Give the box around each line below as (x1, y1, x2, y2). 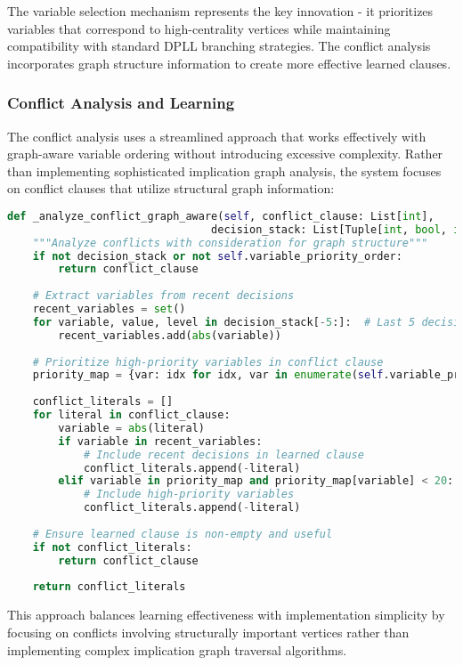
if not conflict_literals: (32, 540, 192, 554)
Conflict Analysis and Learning (7, 92, 235, 114)
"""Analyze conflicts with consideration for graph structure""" (32, 236, 428, 249)
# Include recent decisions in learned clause (83, 448, 364, 461)
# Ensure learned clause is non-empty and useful (32, 527, 333, 540)
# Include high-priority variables (83, 488, 295, 501)
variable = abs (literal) (58, 421, 205, 434)
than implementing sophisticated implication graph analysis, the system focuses (7, 161, 442, 180)
